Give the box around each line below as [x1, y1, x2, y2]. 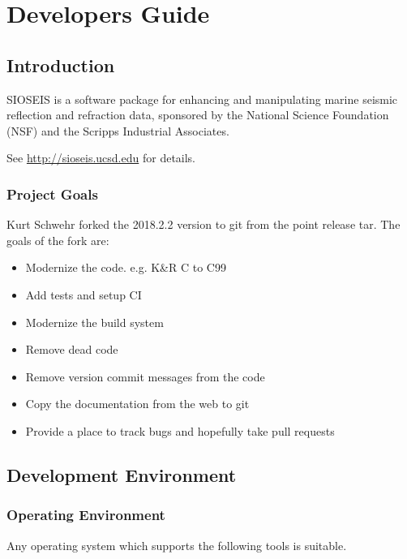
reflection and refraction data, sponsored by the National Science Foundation [6, 106, 389, 123]
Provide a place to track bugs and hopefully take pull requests [25, 422, 335, 439]
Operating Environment [6, 505, 165, 525]
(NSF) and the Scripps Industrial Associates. [6, 122, 229, 139]
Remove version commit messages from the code [25, 368, 265, 385]
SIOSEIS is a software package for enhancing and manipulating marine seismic [6, 90, 398, 107]
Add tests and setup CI [25, 286, 142, 303]
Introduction [6, 52, 115, 77]
